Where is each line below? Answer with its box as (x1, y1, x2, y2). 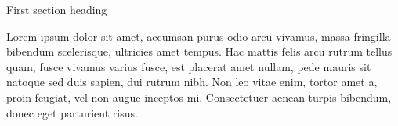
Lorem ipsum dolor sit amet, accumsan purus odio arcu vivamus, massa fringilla (6, 27, 391, 44)
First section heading (6, 2, 107, 17)
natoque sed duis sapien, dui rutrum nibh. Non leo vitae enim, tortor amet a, (6, 74, 378, 90)
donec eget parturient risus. (6, 104, 138, 121)
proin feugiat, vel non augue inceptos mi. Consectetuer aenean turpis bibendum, (6, 88, 392, 105)
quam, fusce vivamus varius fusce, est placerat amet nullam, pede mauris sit (6, 58, 371, 74)
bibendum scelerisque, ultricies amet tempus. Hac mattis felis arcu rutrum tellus (6, 43, 393, 59)
